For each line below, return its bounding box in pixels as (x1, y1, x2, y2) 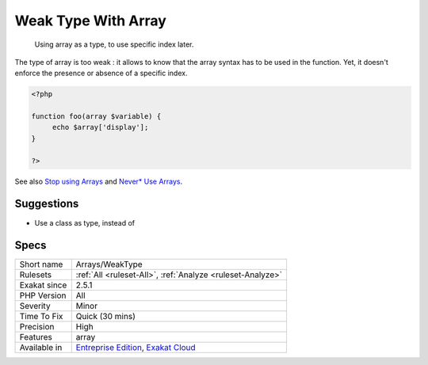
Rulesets (19, 269, 52, 280)
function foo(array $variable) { (31, 112, 162, 121)
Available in (19, 342, 63, 353)
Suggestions (14, 197, 79, 211)
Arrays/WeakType (75, 259, 143, 270)
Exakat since (19, 279, 67, 291)
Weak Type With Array (14, 12, 166, 29)
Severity (19, 301, 51, 312)
